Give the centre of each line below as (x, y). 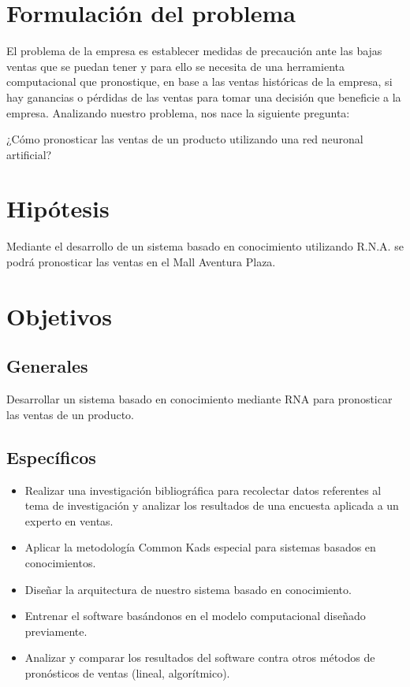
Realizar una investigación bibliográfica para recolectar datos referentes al (203, 490)
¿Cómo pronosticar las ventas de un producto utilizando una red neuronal (185, 139)
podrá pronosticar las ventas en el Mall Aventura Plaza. (141, 262)
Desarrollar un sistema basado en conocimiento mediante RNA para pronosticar (199, 399)
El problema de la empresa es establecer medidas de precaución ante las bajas (194, 51)
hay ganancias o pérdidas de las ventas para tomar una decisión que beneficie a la (204, 97)
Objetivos (59, 316)
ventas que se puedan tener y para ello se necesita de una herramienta (175, 66)
